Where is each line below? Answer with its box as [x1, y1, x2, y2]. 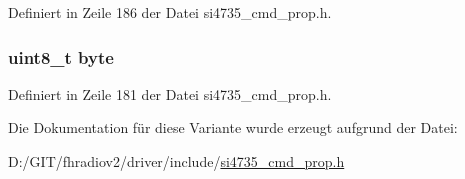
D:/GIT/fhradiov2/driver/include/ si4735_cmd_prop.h [8, 151, 345, 171]
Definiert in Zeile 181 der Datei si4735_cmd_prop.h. [8, 83, 332, 104]
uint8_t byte [8, 44, 114, 69]
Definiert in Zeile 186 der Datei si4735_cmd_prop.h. [8, 2, 332, 22]
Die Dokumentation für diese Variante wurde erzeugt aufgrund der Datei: [8, 117, 458, 138]
